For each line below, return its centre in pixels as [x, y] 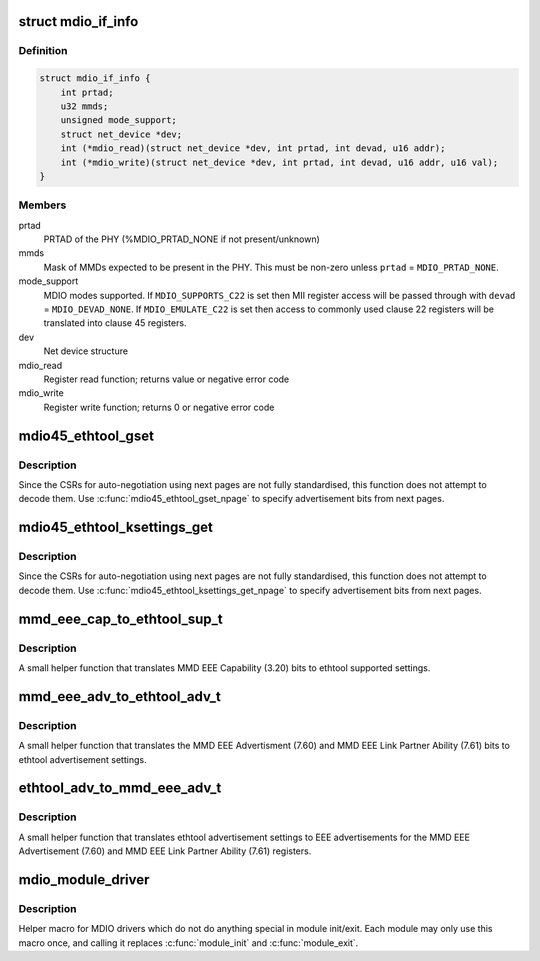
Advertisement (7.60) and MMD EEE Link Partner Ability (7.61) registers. [165, 851]
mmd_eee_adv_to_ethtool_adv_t [120, 696]
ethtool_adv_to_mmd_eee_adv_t [120, 788]
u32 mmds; [84, 106]
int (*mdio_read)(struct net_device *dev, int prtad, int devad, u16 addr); [253, 148]
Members [42, 205]
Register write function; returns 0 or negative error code [159, 407]
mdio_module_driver [84, 879]
